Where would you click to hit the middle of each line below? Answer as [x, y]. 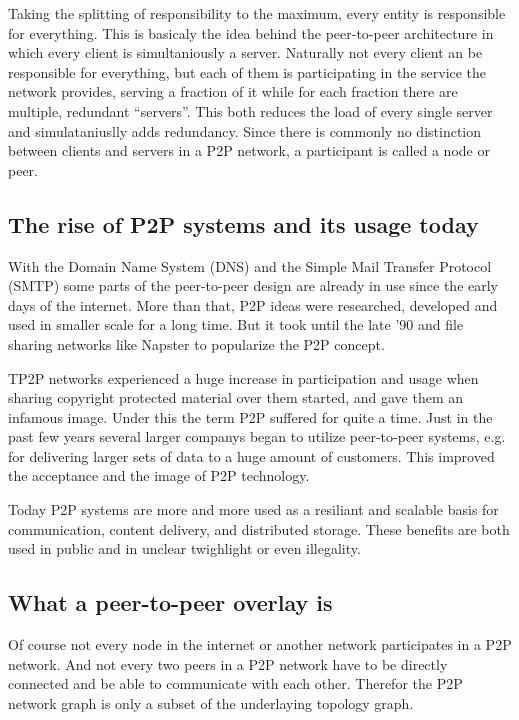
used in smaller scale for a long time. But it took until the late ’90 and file [236, 324]
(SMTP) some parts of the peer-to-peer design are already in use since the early [253, 285]
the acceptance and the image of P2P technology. [159, 475]
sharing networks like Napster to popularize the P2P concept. [196, 343]
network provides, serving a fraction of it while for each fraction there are [233, 91]
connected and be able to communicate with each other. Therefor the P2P [235, 683]
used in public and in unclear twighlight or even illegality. [184, 548]
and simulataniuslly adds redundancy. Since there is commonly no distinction [245, 130]
